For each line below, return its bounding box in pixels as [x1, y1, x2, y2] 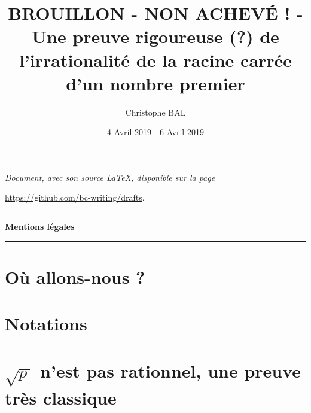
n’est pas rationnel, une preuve [40, 358, 301, 382]
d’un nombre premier [66, 71, 245, 95]
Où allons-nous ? [5, 264, 145, 289]
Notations [5, 311, 87, 336]
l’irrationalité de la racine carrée [19, 47, 292, 72]
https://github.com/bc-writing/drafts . [5, 191, 145, 204]
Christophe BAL [125, 105, 186, 118]
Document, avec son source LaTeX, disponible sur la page [5, 171, 215, 183]
